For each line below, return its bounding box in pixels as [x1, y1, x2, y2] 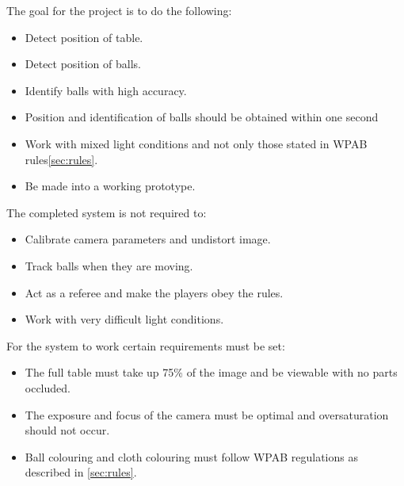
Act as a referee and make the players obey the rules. [25, 284, 284, 300]
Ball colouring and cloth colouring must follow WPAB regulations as [25, 448, 358, 465]
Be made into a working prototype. [25, 178, 196, 194]
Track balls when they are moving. [25, 257, 193, 274]
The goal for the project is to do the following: [6, 2, 232, 18]
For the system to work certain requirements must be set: [6, 337, 285, 354]
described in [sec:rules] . [25, 464, 137, 480]
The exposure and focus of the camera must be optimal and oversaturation [25, 406, 389, 423]
